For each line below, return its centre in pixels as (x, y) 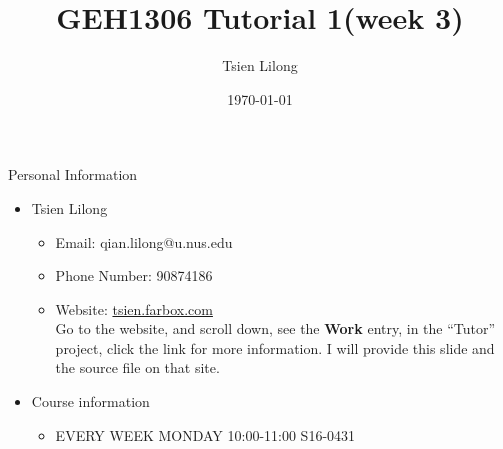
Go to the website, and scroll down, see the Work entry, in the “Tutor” (275, 328)
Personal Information (73, 174)
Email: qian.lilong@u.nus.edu (144, 241)
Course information (90, 401)
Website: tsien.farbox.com (134, 308)
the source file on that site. (137, 367)
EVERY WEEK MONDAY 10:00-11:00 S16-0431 (205, 434)
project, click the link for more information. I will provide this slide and (275, 347)
